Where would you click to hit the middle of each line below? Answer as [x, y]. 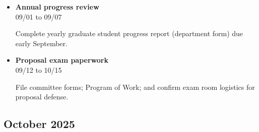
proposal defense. [42, 97]
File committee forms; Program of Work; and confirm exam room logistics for [135, 87]
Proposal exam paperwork [62, 60]
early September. [41, 43]
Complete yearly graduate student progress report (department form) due [129, 33]
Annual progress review [57, 7]
